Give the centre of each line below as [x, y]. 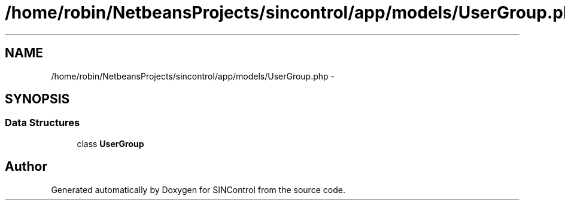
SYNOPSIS [37, 99]
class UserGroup [110, 143]
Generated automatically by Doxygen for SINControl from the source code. [198, 189]
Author [26, 167]
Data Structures [42, 123]
